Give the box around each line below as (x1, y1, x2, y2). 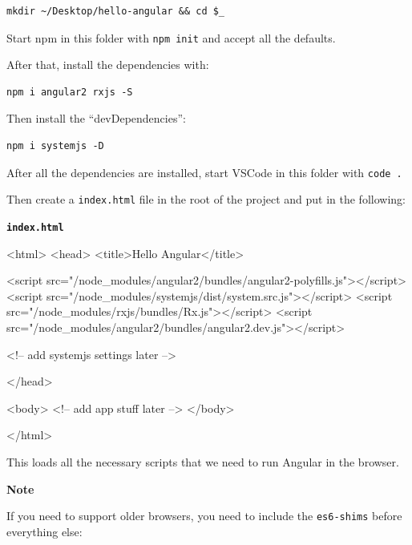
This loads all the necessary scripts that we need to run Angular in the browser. (6, 453, 399, 470)
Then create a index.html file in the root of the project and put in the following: (6, 191, 406, 208)
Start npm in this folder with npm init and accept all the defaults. (6, 29, 336, 46)
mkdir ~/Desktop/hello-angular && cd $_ (6, 6, 225, 17)
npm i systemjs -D (6, 140, 104, 152)
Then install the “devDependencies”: (6, 110, 186, 127)
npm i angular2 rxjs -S (6, 86, 133, 98)
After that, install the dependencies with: (6, 56, 209, 73)
